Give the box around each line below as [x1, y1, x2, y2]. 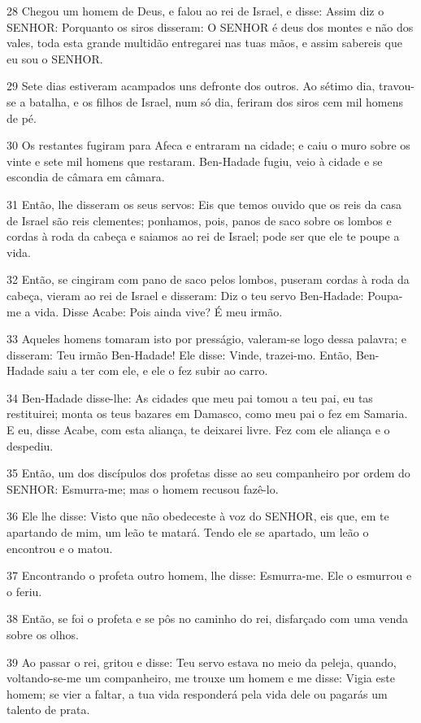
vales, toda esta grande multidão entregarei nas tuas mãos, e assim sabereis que [7, 34, 402, 51]
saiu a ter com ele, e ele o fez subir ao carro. [47, 362, 268, 379]
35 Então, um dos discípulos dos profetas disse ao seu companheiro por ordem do [7, 464, 410, 481]
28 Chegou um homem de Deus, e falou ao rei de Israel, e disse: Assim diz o [7, 2, 384, 19]
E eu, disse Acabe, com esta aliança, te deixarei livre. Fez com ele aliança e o [7, 421, 390, 438]
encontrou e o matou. [7, 539, 113, 556]
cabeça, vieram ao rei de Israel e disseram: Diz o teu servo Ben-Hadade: [7, 286, 364, 303]
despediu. [7, 437, 54, 454]
